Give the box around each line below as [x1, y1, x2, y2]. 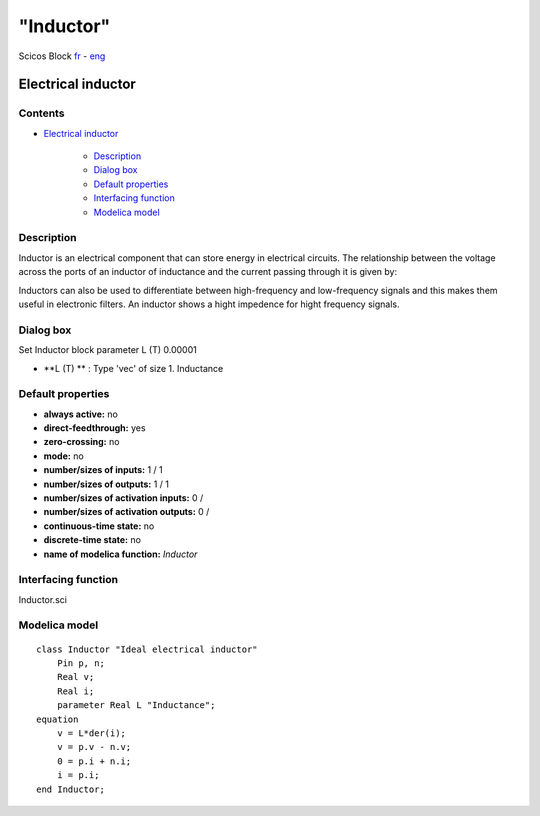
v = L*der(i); [56, 727, 127, 739]
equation [36, 713, 79, 725]
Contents [18, 106, 65, 120]
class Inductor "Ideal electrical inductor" [36, 643, 259, 655]
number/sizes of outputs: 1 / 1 [43, 478, 170, 490]
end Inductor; [36, 783, 105, 795]
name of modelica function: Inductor [43, 548, 198, 560]
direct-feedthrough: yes [43, 422, 146, 434]
